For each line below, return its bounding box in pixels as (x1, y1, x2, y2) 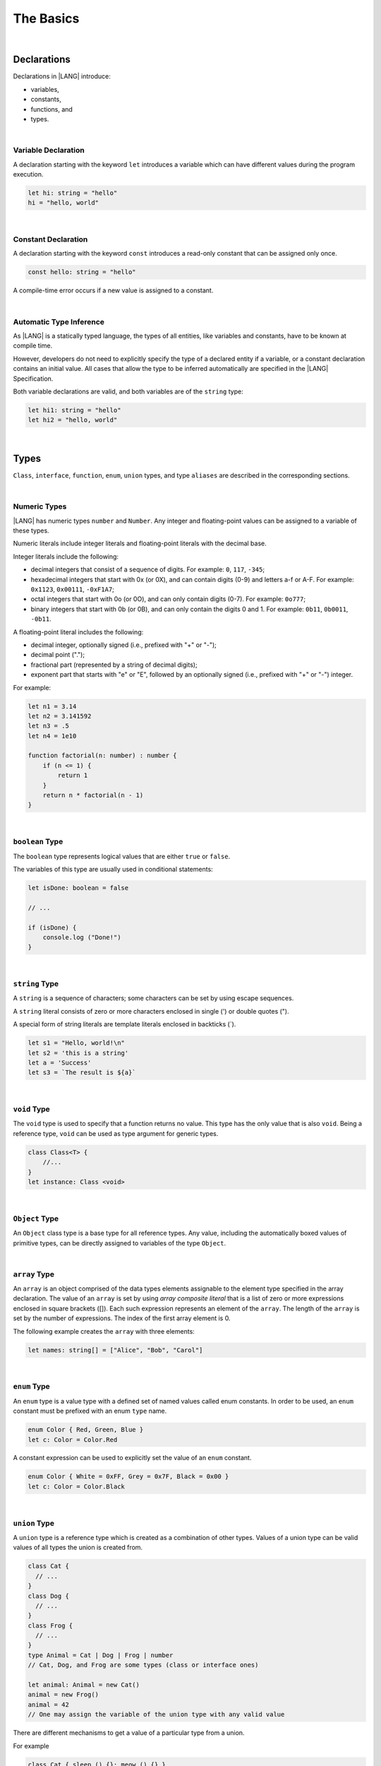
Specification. (13, 374, 54, 383)
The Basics (13, 11, 80, 26)
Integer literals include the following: (13, 552, 119, 561)
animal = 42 (28, 1700, 70, 1709)
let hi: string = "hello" (28, 189, 118, 197)
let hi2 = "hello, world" (28, 416, 118, 424)
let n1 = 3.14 (28, 702, 77, 710)
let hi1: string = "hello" (28, 406, 121, 414)
